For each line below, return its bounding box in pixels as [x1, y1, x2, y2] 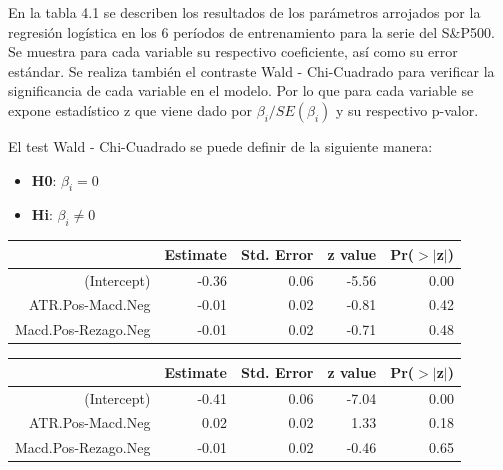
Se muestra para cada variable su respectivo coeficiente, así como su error [8, 41, 458, 62]
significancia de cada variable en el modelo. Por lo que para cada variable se [8, 80, 474, 101]
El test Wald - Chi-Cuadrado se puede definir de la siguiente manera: [8, 135, 433, 156]
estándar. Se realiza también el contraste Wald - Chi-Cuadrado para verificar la [8, 60, 495, 81]
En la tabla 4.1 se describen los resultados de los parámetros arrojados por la [8, 2, 481, 22]
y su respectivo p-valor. [335, 99, 479, 120]
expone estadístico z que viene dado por [8, 99, 253, 120]
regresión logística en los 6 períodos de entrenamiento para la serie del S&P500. [8, 21, 495, 42]
